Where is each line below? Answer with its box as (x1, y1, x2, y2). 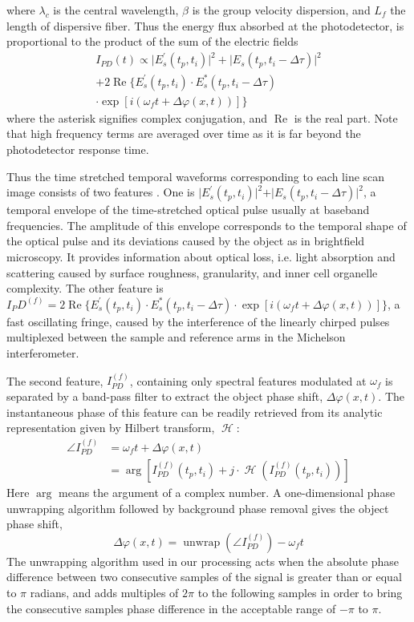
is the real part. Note (294, 109, 398, 126)
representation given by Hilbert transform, (6, 419, 215, 436)
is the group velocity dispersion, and (192, 2, 371, 18)
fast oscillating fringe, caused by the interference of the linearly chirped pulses (6, 313, 390, 329)
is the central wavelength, (53, 2, 179, 18)
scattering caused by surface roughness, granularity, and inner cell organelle (6, 264, 378, 281)
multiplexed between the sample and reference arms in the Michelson (6, 329, 346, 345)
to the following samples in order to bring (197, 584, 403, 601)
